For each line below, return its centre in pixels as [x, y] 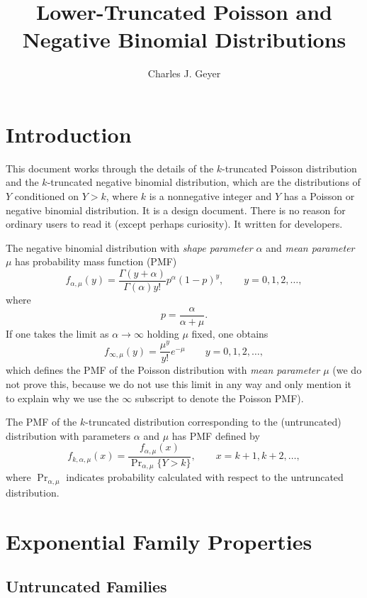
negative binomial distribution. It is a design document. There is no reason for [176, 210]
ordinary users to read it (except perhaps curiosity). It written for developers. [174, 224]
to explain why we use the [62, 398]
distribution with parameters [68, 435]
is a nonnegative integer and [210, 196]
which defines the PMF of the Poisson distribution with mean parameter [163, 370]
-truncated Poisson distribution [289, 168]
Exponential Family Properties [159, 541]
